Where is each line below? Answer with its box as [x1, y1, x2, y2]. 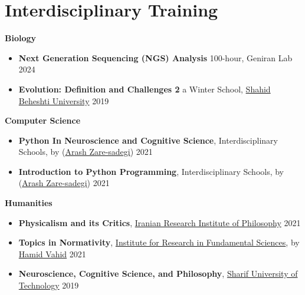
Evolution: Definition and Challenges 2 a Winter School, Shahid [18, 82, 271, 95]
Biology [5, 32, 37, 44]
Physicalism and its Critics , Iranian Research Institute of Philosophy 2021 [18, 216, 301, 228]
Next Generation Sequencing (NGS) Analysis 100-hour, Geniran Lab [18, 51, 293, 64]
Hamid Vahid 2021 [18, 247, 86, 260]
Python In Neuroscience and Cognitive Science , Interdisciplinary [18, 134, 278, 146]
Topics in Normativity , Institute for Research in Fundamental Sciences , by [18, 236, 300, 248]
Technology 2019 [18, 279, 79, 291]
